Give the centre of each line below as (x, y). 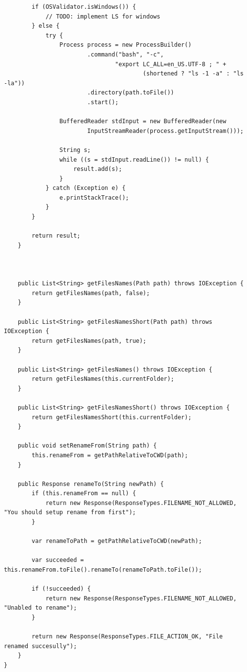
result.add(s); (98, 169)
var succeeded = (58, 560)
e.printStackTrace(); (94, 197)
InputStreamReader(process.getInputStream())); (165, 131)
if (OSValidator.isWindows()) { (84, 7)
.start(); (103, 102)
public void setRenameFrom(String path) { (87, 446)
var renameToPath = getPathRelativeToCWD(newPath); (117, 541)
